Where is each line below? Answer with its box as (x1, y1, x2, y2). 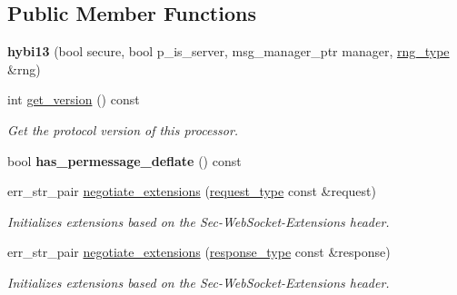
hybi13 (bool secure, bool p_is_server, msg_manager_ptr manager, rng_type (7, 42, 450, 61)
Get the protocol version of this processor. (7, 120, 239, 139)
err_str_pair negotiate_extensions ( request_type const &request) (7, 182, 376, 201)
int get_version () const (7, 90, 140, 109)
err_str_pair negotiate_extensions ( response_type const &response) (7, 242, 391, 261)
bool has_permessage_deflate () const (7, 151, 242, 170)
